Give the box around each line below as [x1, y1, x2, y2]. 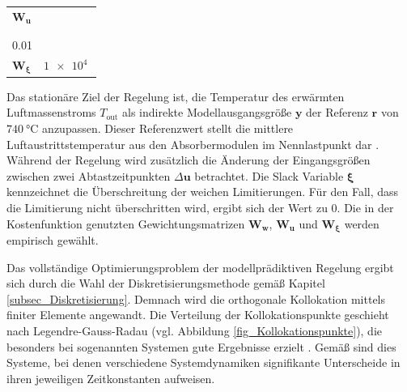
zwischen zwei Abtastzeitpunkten [6, 167, 171, 184]
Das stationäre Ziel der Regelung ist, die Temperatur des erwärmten [6, 87, 345, 104]
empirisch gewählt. [6, 232, 99, 249]
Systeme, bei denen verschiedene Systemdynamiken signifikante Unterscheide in [6, 354, 401, 371]
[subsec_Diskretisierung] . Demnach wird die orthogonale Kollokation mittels [6, 290, 386, 307]
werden [344, 215, 379, 232]
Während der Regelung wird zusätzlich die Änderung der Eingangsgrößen [6, 151, 371, 168]
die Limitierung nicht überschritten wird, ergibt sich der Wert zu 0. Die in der [6, 199, 394, 216]
